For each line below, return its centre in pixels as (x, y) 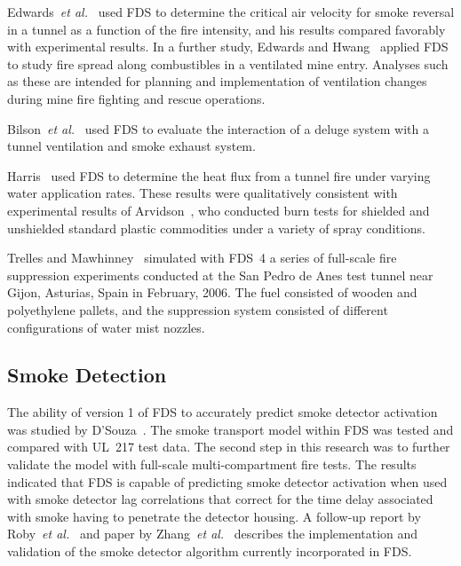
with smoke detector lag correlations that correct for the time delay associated (220, 499)
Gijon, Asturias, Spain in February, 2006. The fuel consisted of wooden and (212, 292)
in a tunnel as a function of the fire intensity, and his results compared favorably (227, 29)
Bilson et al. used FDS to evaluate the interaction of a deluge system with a (218, 128)
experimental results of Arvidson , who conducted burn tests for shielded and (219, 210)
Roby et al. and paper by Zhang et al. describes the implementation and (213, 534)
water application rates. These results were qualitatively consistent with (203, 193)
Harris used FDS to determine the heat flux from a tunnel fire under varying (219, 175)
